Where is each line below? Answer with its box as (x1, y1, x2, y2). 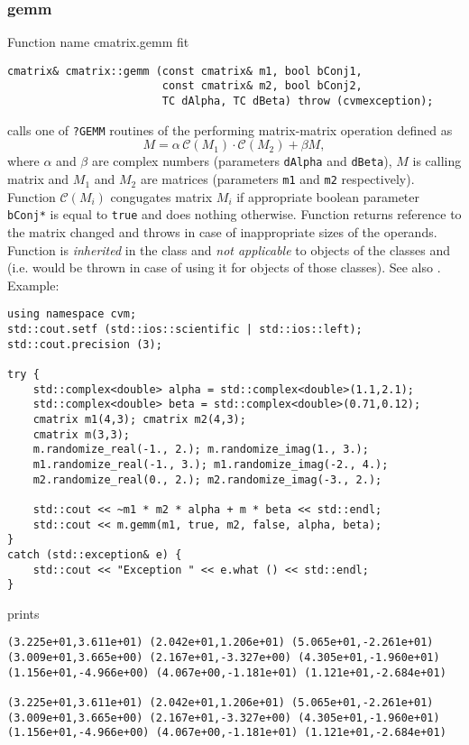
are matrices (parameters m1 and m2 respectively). (140, 170, 415, 189)
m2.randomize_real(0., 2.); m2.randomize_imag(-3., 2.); (32, 473, 382, 486)
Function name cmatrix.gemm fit (7, 32, 189, 51)
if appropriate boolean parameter (236, 187, 420, 206)
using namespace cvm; (7, 308, 137, 321)
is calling (412, 152, 462, 170)
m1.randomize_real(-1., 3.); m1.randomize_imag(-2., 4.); (32, 457, 389, 471)
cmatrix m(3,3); (32, 428, 131, 441)
